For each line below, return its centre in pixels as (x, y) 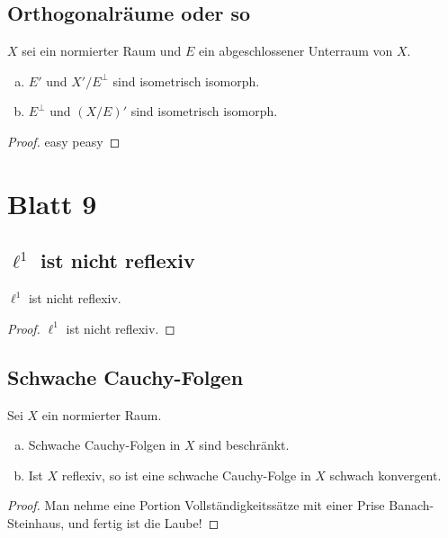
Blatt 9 (52, 203)
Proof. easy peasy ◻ (64, 141)
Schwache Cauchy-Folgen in (104, 445)
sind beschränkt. (244, 445)
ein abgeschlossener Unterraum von (296, 51)
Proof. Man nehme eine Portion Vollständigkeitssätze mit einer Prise (196, 505)
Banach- (412, 505)
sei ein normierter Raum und (102, 51)
